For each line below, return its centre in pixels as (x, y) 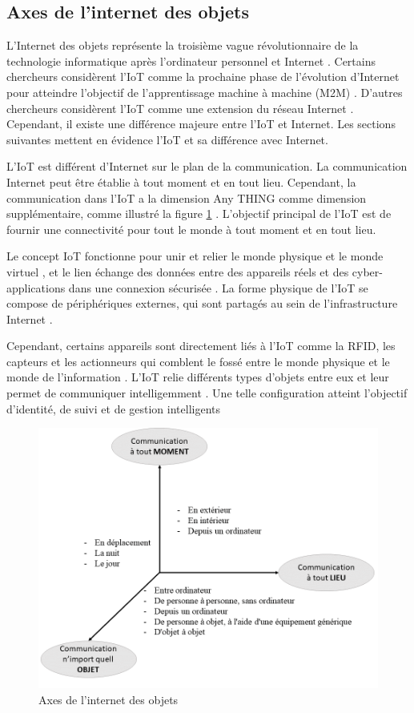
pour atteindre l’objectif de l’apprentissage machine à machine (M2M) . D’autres (205, 92)
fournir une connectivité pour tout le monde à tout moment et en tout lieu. (191, 229)
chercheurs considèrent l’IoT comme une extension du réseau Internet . (180, 108)
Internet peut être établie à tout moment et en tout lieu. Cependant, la (181, 181)
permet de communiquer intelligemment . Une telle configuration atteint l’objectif (207, 393)
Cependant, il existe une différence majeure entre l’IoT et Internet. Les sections (201, 124)
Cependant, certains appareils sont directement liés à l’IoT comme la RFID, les (201, 346)
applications (36, 287)
